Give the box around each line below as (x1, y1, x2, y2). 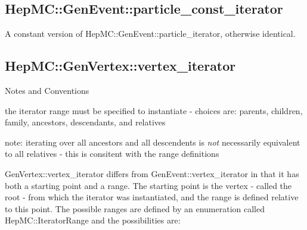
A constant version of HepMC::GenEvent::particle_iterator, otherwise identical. (5, 27, 296, 40)
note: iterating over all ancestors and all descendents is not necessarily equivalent (5, 136, 300, 148)
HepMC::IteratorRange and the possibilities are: (5, 214, 181, 226)
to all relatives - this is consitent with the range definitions (5, 147, 219, 160)
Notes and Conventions (5, 84, 89, 96)
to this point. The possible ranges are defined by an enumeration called (5, 202, 265, 215)
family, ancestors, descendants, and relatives (5, 116, 166, 128)
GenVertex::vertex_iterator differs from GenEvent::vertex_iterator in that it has (5, 167, 299, 179)
